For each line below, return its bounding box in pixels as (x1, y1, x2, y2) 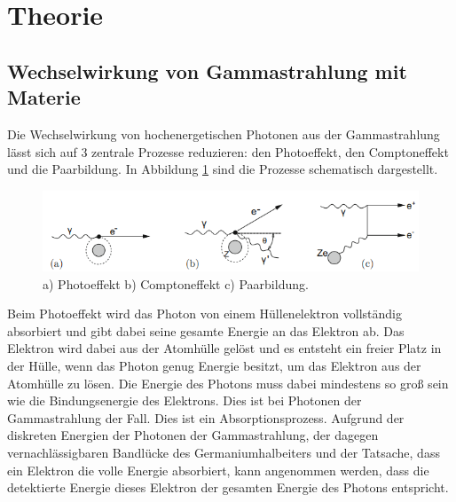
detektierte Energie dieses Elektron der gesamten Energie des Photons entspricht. (7, 478, 449, 497)
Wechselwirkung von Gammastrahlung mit (7, 57, 407, 84)
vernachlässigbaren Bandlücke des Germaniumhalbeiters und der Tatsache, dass (7, 443, 440, 461)
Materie (7, 83, 81, 111)
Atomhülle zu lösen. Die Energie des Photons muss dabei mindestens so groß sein (7, 373, 449, 392)
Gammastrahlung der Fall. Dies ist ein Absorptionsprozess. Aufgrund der (7, 408, 405, 427)
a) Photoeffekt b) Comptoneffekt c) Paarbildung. (43, 274, 309, 293)
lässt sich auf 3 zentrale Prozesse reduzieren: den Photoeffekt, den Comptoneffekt (7, 142, 449, 161)
